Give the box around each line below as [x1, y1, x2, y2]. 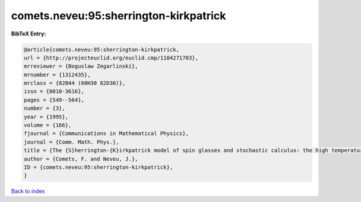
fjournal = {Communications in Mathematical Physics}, [23, 130, 189, 137]
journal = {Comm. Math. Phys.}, [23, 138, 120, 145]
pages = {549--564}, [23, 96, 84, 103]
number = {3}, [23, 105, 66, 112]
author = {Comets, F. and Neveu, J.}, [23, 155, 138, 162]
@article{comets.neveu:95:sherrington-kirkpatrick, [23, 46, 180, 53]
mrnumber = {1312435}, [23, 71, 91, 78]
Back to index [11, 188, 45, 195]
